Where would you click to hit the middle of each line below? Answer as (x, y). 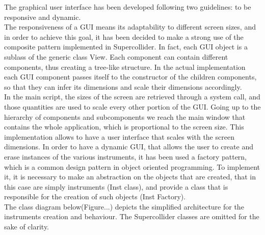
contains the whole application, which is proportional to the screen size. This (124, 127)
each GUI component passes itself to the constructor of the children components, (130, 77)
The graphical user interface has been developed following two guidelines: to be (128, 7)
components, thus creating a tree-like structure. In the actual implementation (125, 67)
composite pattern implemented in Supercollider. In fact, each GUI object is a (126, 47)
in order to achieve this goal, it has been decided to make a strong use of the (124, 36)
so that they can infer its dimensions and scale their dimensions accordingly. (123, 86)
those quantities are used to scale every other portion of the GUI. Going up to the (132, 106)
